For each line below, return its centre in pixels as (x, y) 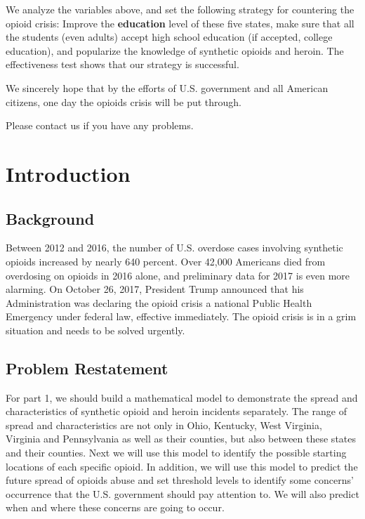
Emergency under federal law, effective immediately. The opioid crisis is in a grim (181, 316)
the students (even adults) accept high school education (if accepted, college (169, 37)
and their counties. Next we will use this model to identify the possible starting (176, 453)
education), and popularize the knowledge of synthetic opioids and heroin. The (175, 50)
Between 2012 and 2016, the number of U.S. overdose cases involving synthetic (174, 248)
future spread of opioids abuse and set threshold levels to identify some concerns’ (180, 480)
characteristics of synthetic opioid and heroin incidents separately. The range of (176, 411)
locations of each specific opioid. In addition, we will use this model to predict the (182, 466)
